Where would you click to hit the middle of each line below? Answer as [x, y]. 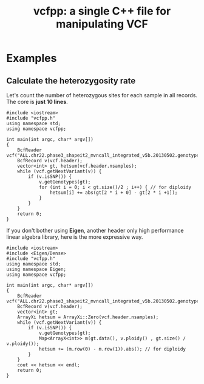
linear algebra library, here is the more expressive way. [75, 237]
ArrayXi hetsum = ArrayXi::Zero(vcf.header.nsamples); [88, 317]
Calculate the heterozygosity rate [71, 81]
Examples [32, 58]
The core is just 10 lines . [37, 102]
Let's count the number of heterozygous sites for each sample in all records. [102, 95]
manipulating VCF [102, 24]
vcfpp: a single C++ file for [102, 11]
